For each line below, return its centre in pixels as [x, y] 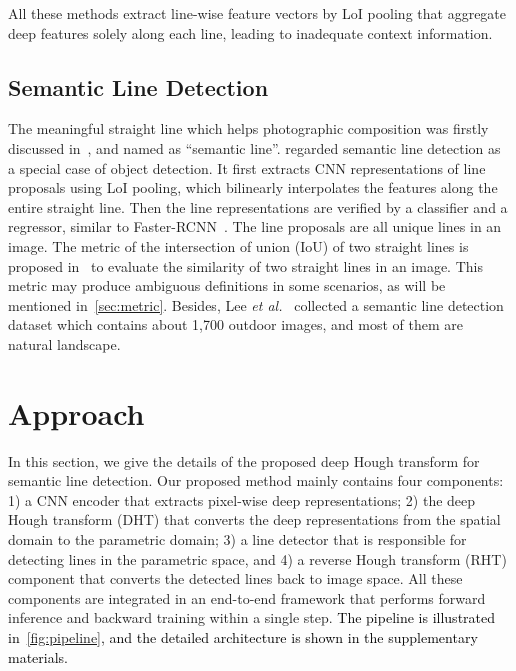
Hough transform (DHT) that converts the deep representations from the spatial [254, 519]
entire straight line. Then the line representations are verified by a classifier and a [258, 206]
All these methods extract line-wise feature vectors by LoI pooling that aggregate [257, 13]
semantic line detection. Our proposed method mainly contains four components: [256, 480]
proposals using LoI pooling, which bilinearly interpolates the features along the [253, 187]
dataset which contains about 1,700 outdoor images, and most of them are [235, 324]
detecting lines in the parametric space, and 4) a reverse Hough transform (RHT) [257, 558]
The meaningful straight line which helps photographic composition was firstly [248, 128]
